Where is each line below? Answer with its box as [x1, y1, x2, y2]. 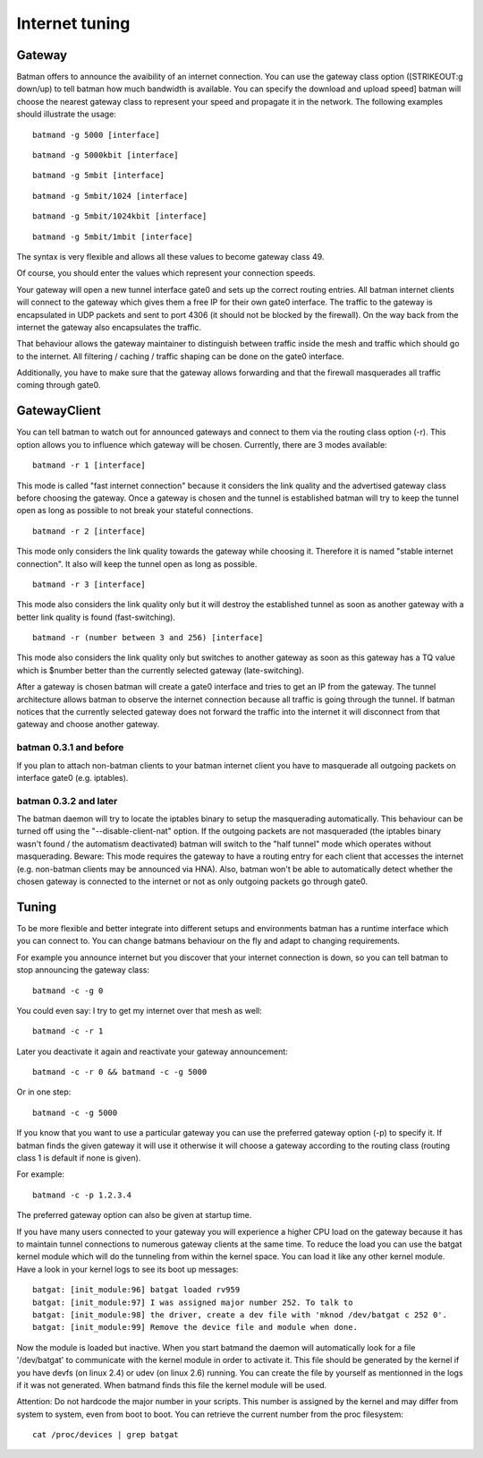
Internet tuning [16, 13, 131, 33]
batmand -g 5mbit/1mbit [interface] [32, 231, 193, 242]
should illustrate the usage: [16, 108, 116, 120]
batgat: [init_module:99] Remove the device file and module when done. [32, 1322, 358, 1333]
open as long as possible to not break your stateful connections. [16, 505, 254, 516]
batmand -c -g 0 [32, 985, 104, 996]
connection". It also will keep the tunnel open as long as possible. [16, 558, 258, 569]
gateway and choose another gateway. [16, 719, 160, 730]
